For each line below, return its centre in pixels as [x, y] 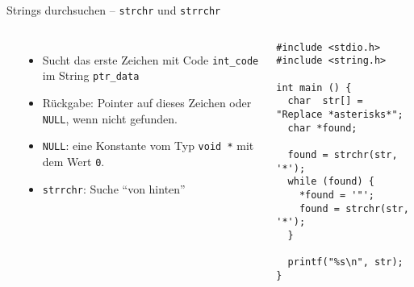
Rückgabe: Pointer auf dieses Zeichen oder [147, 102]
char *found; [322, 128]
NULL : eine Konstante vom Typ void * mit [148, 146]
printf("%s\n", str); [345, 262]
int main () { [314, 87]
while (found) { [331, 182]
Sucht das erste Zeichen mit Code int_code [151, 59]
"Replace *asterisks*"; [340, 114]
